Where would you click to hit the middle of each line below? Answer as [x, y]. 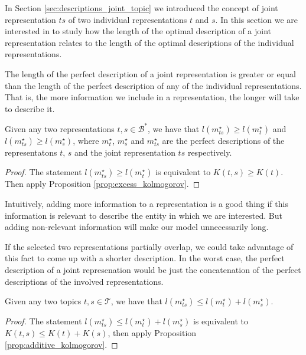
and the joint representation [125, 152]
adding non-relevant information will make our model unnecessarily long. [137, 227]
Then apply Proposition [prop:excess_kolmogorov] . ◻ [102, 184]
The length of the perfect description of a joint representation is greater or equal [150, 73]
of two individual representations [128, 19]
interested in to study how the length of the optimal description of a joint [138, 31]
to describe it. [30, 108]
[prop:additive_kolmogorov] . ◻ [61, 344]
